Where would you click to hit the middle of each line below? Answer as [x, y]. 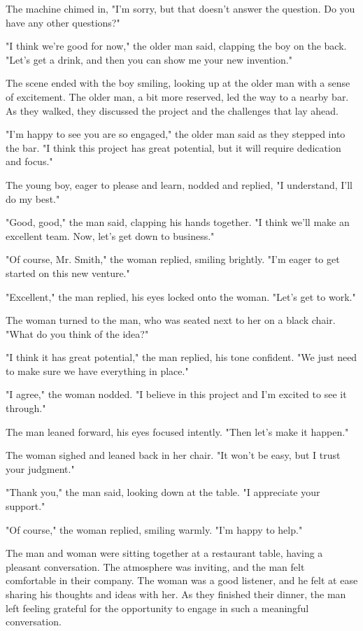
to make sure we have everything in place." [97, 370]
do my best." [33, 198]
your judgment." [40, 468]
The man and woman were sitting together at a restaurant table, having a [164, 553]
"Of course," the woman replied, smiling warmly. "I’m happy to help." [154, 529]
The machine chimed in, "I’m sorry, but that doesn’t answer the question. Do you [180, 8]
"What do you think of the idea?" [77, 333]
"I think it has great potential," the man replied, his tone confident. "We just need [181, 357]
